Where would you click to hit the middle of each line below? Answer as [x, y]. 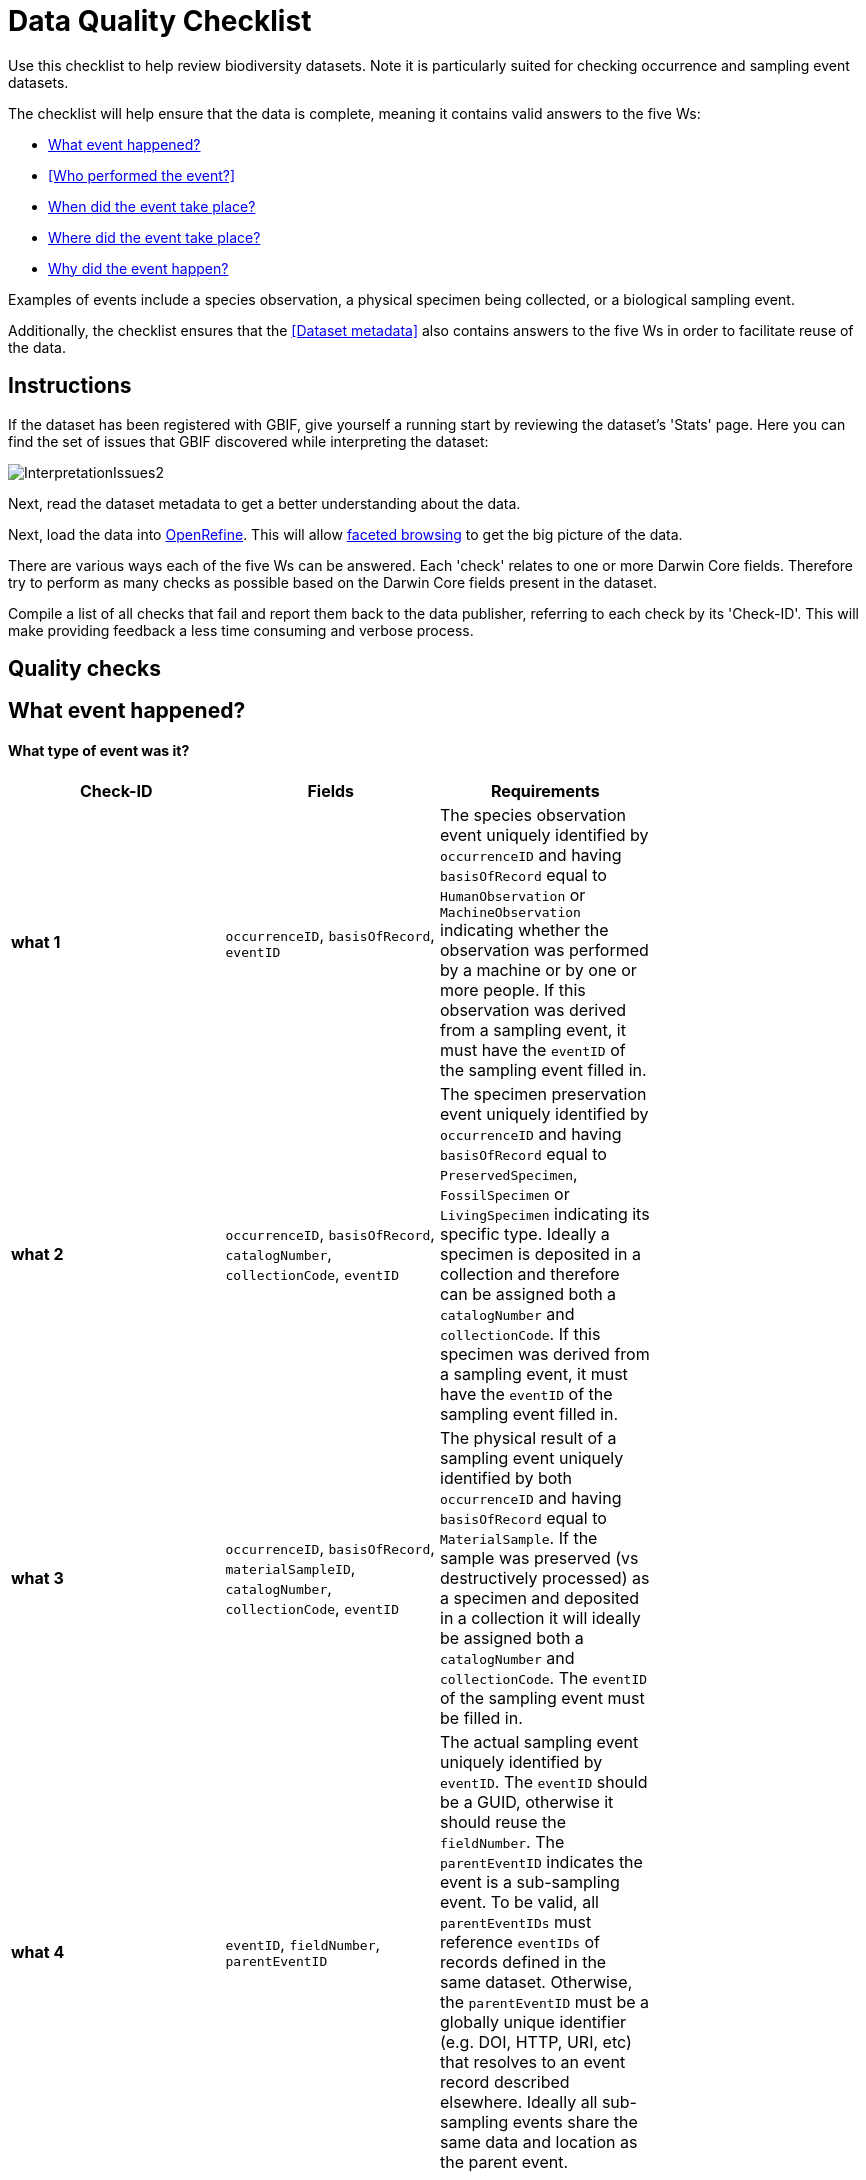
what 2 [37, 1253]
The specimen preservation [543, 1093]
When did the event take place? [152, 206]
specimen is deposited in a [541, 1253]
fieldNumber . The [502, 1841]
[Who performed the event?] [142, 175]
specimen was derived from [545, 1353]
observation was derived [533, 1009]
